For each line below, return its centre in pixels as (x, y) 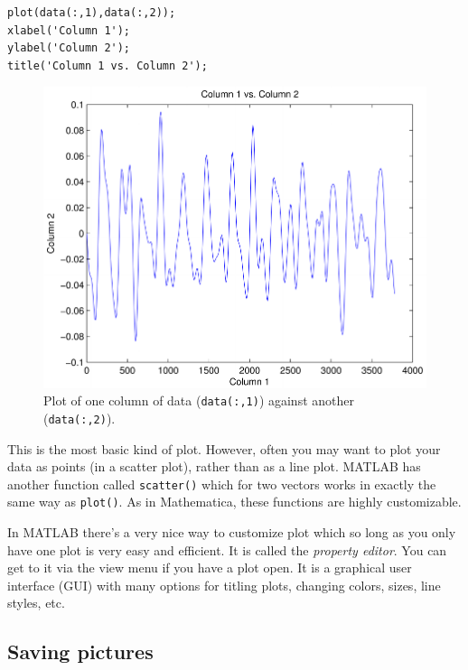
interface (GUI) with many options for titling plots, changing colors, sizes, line (224, 585)
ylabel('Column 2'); (69, 48)
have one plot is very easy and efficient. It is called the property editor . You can (227, 549)
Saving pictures (80, 651)
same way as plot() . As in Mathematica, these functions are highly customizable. (234, 502)
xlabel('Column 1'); (69, 30)
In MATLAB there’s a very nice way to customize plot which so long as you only (232, 532)
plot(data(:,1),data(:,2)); (92, 13)
